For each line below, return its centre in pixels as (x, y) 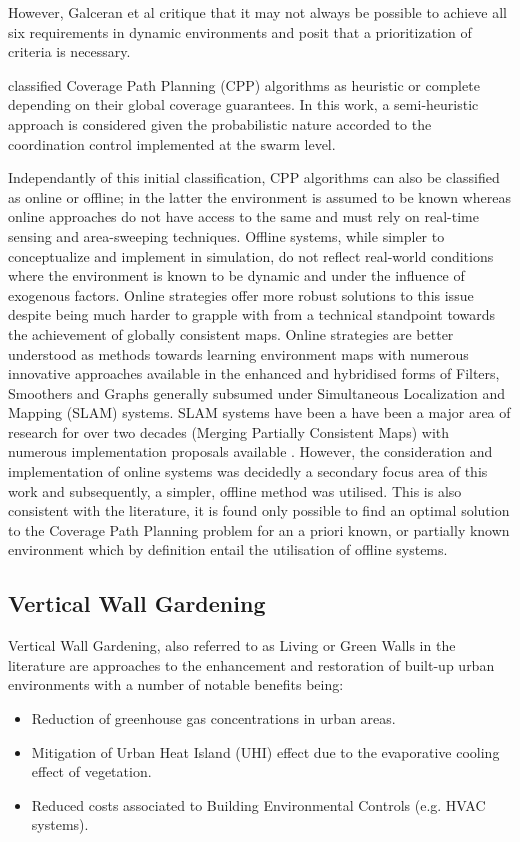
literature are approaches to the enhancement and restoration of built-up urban (251, 664)
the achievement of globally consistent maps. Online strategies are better (231, 333)
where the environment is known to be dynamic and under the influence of (236, 275)
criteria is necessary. (69, 51)
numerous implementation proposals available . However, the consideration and (250, 451)
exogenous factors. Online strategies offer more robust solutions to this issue (241, 294)
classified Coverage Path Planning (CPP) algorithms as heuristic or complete (244, 84)
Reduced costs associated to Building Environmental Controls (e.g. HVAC (258, 804)
